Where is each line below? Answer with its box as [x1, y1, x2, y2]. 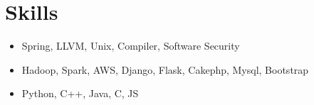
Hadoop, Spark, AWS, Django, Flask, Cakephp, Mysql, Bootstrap [21, 62, 309, 77]
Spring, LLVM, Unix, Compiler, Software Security [21, 38, 240, 53]
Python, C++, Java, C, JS [21, 86, 139, 101]
